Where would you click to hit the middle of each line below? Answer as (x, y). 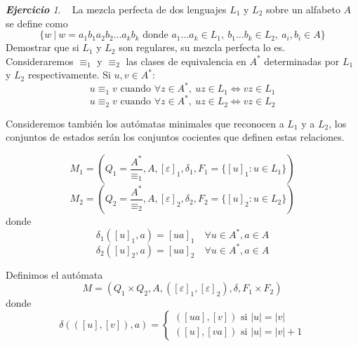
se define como (37, 23)
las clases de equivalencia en (186, 61)
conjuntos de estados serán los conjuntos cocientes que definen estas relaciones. (175, 137)
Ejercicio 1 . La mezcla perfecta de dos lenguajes (116, 9)
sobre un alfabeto (303, 9)
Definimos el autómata (54, 274)
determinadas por (302, 61)
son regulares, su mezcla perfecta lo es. (202, 47)
